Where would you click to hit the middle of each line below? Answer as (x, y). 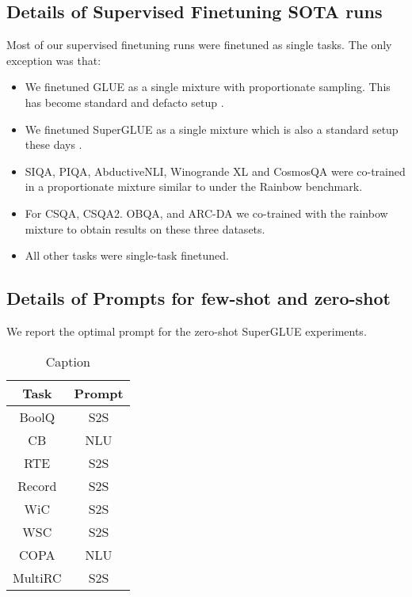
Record (37, 485)
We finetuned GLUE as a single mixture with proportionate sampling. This (208, 87)
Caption (68, 361)
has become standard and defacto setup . (124, 102)
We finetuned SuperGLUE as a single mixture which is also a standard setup (212, 129)
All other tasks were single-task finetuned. (127, 255)
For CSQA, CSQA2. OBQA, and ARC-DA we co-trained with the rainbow (206, 213)
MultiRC (37, 577)
